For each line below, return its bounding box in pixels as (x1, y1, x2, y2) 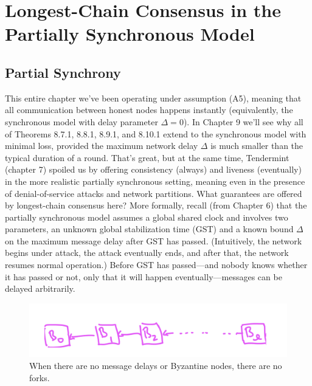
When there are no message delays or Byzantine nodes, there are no (29, 359, 282, 372)
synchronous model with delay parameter (5, 115, 158, 128)
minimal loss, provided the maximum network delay (5, 139, 198, 152)
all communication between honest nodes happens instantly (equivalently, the (5, 103, 293, 116)
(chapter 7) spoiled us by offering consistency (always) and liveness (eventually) (5, 163, 302, 176)
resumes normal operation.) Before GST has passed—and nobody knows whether (5, 258, 308, 271)
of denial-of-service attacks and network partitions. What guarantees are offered (5, 187, 302, 199)
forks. (29, 371, 50, 384)
